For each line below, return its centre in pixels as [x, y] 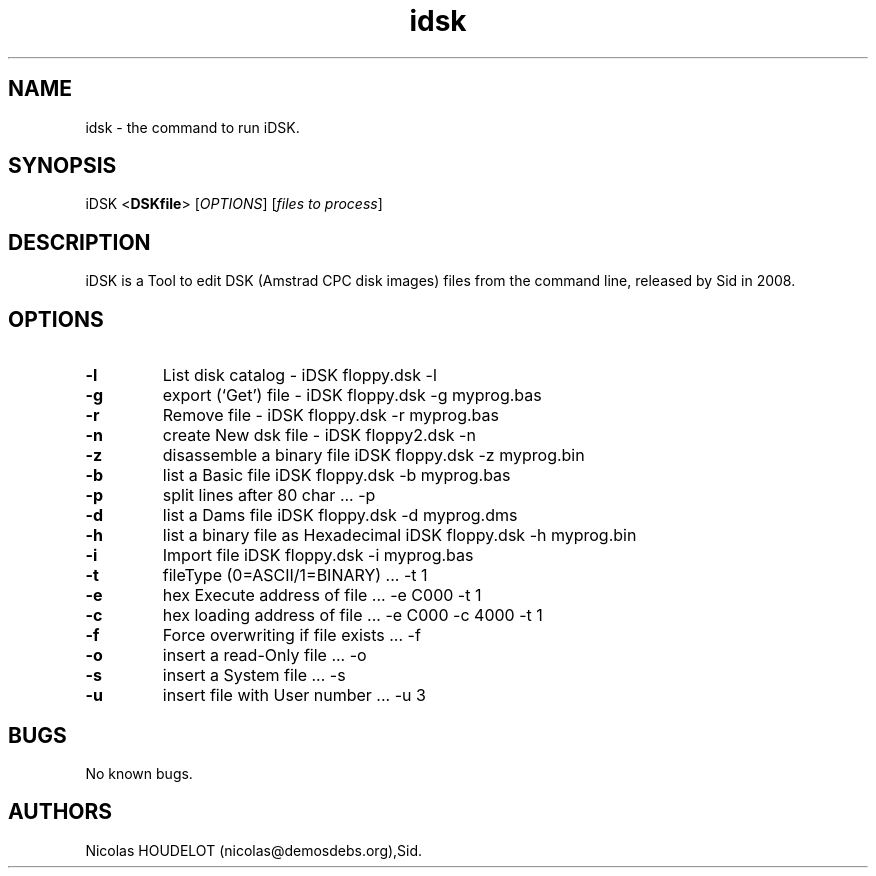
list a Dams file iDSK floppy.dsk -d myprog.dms [340, 515]
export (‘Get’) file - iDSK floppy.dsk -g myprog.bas [352, 395]
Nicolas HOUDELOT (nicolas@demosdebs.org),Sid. [254, 850]
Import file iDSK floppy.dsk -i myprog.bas [318, 555]
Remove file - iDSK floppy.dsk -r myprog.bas [330, 415]
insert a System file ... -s [254, 675]
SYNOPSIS [62, 166]
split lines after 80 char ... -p [269, 495]
